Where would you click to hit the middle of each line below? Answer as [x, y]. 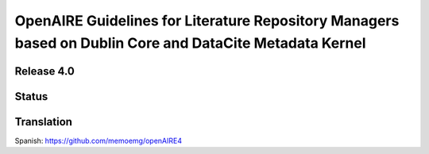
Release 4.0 [44, 71]
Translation [44, 122]
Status [31, 96]
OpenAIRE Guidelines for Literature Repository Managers [207, 21]
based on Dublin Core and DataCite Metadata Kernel [190, 43]
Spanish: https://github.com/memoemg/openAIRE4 [99, 141]
